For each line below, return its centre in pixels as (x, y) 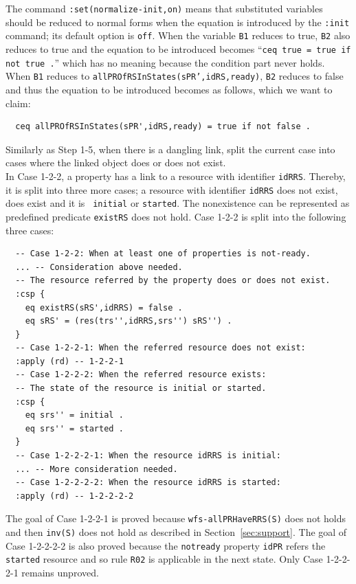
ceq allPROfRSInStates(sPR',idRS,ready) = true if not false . (163, 127)
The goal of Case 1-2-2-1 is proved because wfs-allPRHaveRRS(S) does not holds (176, 518)
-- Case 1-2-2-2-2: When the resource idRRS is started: (148, 483)
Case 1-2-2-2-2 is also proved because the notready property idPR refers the (166, 545)
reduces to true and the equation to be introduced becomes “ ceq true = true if (178, 48)
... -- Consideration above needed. (99, 267)
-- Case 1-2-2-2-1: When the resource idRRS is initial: (148, 456)
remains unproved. (60, 573)
